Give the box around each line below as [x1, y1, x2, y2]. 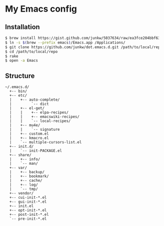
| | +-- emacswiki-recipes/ [9, 114, 80, 120]
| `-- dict [9, 102, 49, 106]
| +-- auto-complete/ [9, 97, 60, 103]
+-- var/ [9, 165, 27, 171]
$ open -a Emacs [5, 58, 38, 63]
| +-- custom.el [9, 131, 49, 137]
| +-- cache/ [9, 178, 42, 183]
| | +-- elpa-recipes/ [9, 110, 69, 115]
